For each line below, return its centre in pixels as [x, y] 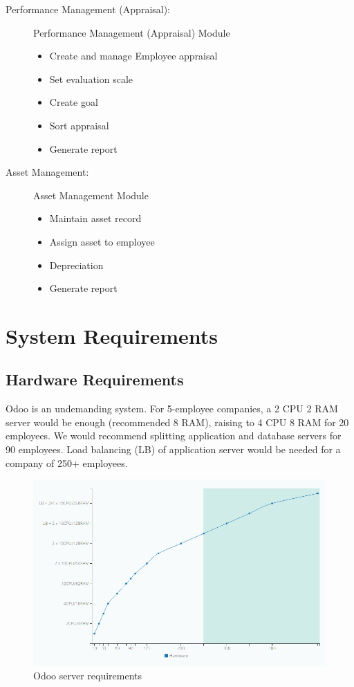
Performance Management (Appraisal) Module [132, 32]
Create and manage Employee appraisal [133, 56]
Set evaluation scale [91, 79]
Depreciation [76, 265]
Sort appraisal [79, 125]
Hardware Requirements [95, 379]
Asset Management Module [91, 195]
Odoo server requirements [88, 676]
